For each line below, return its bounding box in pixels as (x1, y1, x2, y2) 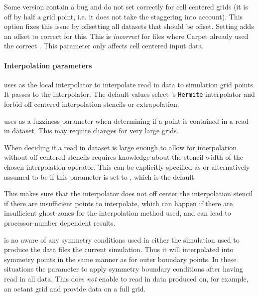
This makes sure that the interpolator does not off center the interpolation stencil (4, 188, 253, 199)
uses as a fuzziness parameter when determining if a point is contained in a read (4, 115, 249, 126)
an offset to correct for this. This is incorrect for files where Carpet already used (4, 30, 249, 41)
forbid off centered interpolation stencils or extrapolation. (4, 99, 179, 109)
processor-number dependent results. (4, 217, 116, 228)
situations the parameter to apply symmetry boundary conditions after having (4, 264, 243, 274)
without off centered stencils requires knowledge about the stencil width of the (4, 152, 243, 162)
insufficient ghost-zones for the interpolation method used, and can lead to (4, 208, 231, 218)
